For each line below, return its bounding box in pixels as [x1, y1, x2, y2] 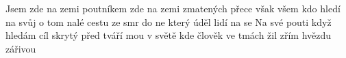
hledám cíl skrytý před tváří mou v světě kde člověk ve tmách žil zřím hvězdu [5, 28, 332, 42]
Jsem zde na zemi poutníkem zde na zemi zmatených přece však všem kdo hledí [5, 1, 341, 15]
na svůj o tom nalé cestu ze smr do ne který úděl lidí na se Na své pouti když [5, 14, 332, 29]
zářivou [5, 41, 36, 55]
